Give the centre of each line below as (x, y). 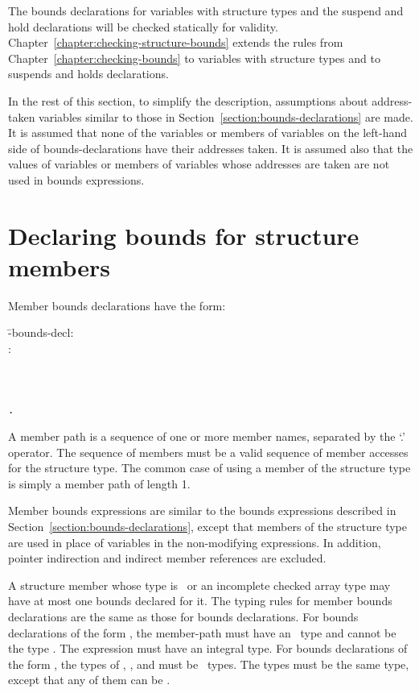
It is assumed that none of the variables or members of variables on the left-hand (208, 133)
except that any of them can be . (89, 680)
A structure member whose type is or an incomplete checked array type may (199, 585)
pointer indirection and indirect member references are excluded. (167, 558)
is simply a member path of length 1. (99, 483)
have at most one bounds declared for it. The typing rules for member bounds (200, 601)
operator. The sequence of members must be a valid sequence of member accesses (208, 452)
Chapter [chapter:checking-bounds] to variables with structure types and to (194, 58)
